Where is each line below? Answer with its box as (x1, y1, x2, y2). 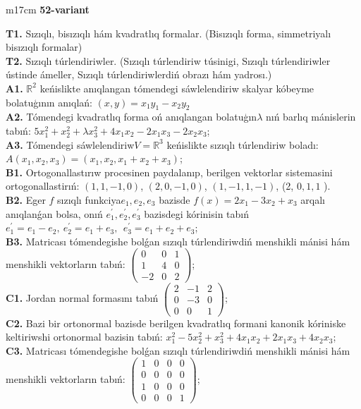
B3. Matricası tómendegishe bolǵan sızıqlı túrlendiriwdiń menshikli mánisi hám (6, 233, 350, 248)
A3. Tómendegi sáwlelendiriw (6, 137, 135, 152)
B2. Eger (6, 192, 46, 207)
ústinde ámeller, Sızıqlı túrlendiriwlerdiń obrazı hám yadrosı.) (6, 67, 272, 82)
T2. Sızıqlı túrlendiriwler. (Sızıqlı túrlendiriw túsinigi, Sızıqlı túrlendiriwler (6, 53, 331, 68)
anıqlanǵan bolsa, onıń (6, 206, 103, 221)
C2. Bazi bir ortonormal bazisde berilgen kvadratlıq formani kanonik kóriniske (6, 315, 346, 330)
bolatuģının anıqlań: (6, 94, 92, 109)
